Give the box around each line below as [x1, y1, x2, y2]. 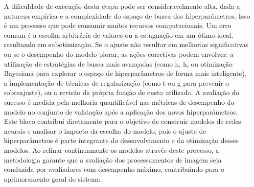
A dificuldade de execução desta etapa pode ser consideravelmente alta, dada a [4, 1, 240, 11]
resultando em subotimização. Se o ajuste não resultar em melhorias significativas [4, 39, 249, 49]
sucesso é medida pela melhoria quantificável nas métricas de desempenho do [4, 96, 234, 107]
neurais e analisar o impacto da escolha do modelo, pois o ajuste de [4, 125, 206, 136]
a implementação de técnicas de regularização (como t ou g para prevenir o [4, 77, 229, 88]
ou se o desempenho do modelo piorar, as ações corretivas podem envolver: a [4, 48, 234, 59]
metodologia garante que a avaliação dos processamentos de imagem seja [4, 154, 222, 164]
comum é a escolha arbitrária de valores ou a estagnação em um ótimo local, [4, 29, 233, 40]
